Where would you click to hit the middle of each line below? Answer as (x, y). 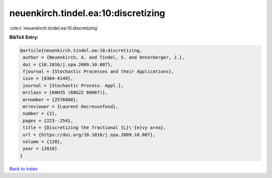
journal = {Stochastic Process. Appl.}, (73, 85)
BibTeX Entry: (24, 37)
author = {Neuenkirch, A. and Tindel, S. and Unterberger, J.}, (104, 57)
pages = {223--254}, (48, 121)
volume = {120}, (43, 142)
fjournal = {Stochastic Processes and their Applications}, (98, 72)
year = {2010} (40, 149)
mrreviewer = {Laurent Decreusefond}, (71, 107)
